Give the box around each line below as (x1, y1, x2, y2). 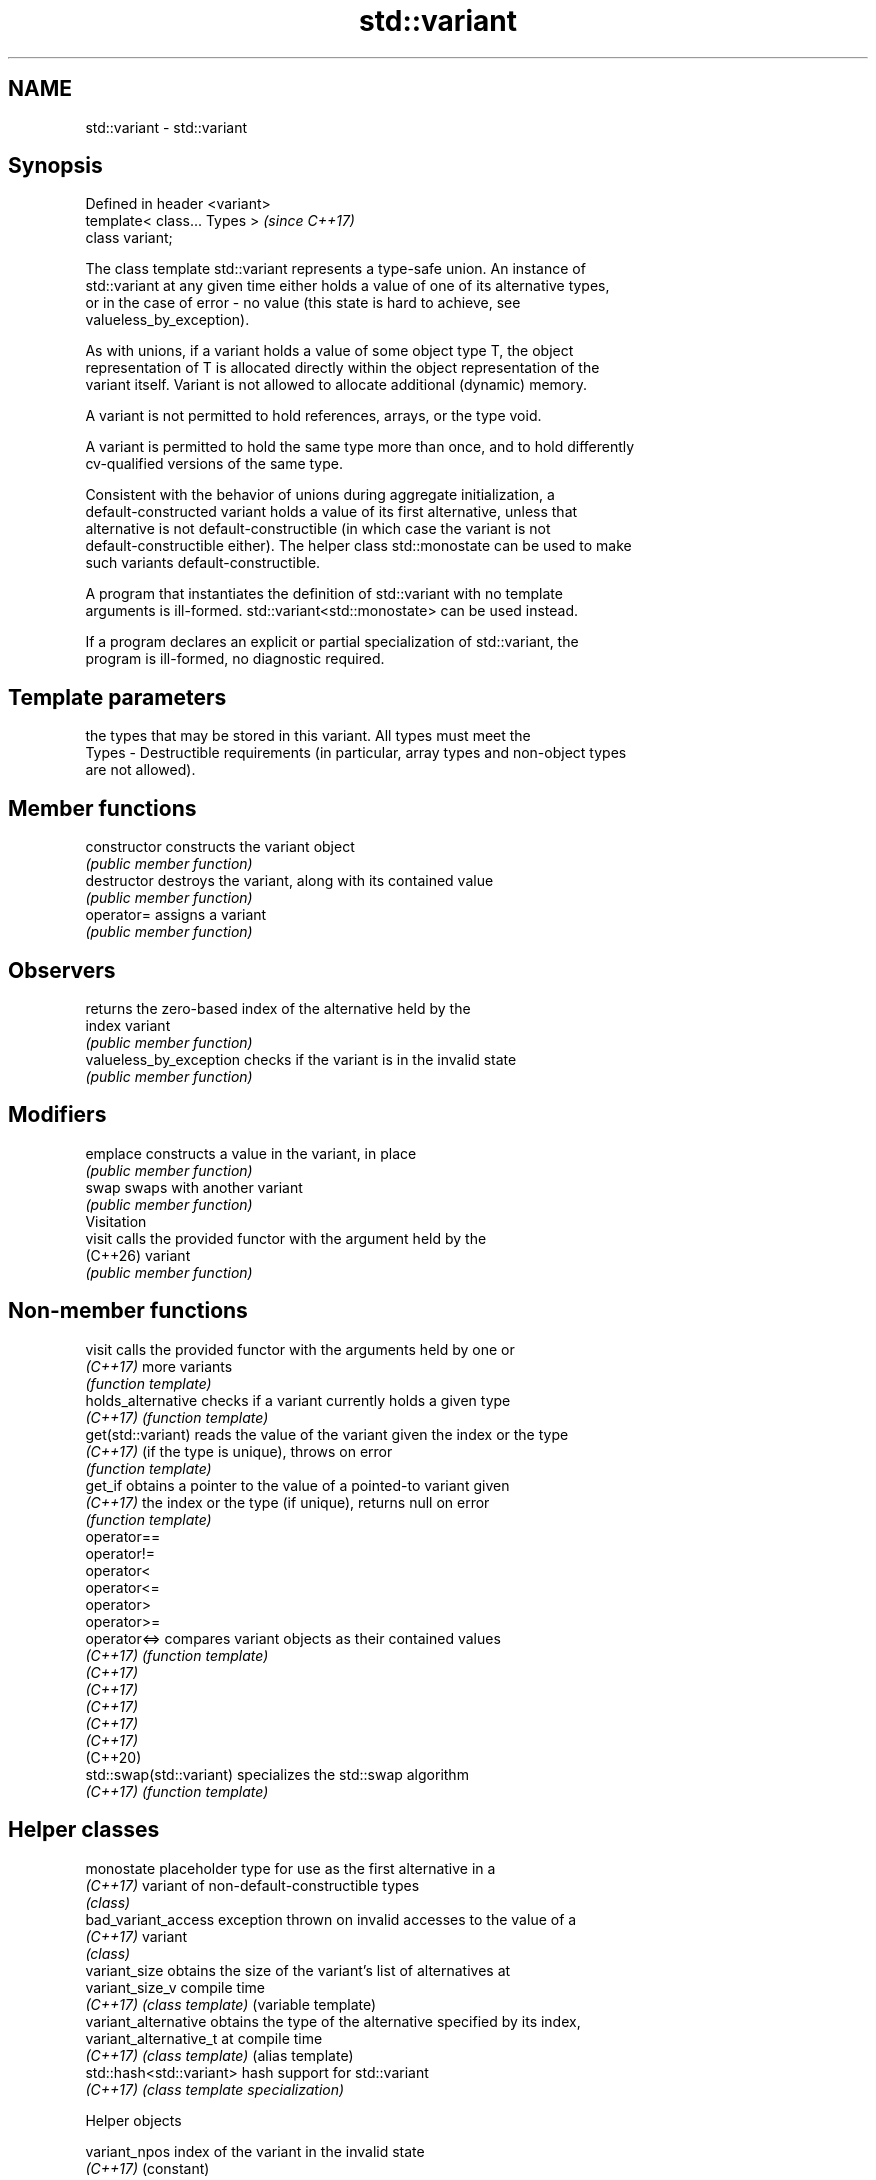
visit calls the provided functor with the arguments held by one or (85, 1340, 515, 1358)
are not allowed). (85, 761, 196, 779)
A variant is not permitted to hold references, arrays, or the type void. (85, 407, 542, 425)
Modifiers (8, 1102, 107, 1128)
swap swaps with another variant (85, 1178, 303, 1196)
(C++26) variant (85, 1246, 191, 1264)
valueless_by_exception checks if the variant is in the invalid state (85, 1050, 517, 1068)
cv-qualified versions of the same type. (85, 455, 343, 473)
